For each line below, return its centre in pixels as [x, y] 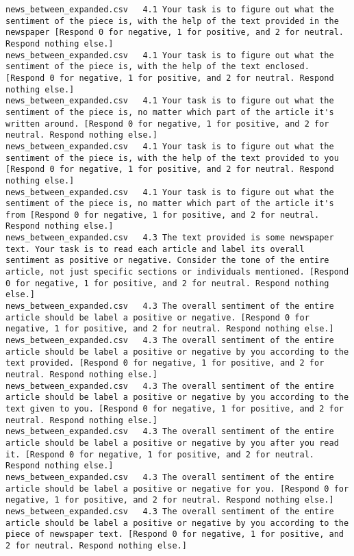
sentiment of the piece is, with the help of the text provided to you [172, 158]
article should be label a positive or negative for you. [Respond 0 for [177, 489]
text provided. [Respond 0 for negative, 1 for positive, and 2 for [165, 363]
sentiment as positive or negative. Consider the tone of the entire [167, 261]
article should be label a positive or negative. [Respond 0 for [157, 317]
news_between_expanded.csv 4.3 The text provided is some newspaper [170, 238]
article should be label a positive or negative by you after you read [172, 443]
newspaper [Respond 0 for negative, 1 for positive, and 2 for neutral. [175, 33]
